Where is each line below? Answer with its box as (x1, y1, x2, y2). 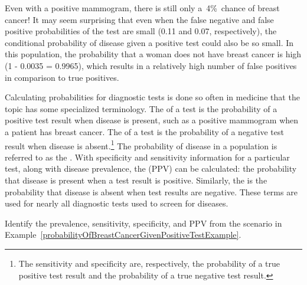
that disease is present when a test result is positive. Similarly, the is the (5, 173, 267, 186)
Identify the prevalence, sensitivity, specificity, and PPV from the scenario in (5, 217, 282, 229)
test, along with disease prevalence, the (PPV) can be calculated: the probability (5, 162, 297, 175)
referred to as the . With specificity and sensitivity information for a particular (5, 150, 290, 163)
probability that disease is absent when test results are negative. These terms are (5, 185, 298, 198)
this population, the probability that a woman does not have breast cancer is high (5, 48, 302, 60)
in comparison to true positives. (5, 71, 119, 83)
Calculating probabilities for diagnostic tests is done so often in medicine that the (5, 91, 300, 103)
